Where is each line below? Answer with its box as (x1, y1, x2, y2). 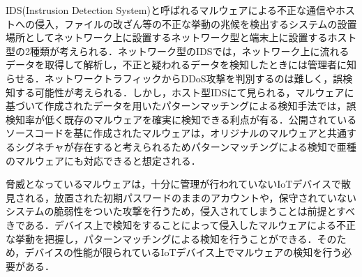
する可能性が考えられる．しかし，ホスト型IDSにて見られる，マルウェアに (15, 84, 354, 99)
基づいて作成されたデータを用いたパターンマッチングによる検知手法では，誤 (6, 98, 356, 113)
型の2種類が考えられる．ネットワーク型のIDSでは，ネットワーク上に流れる (6, 43, 349, 58)
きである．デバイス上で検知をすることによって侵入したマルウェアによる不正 (6, 217, 356, 232)
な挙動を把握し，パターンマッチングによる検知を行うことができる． (6, 231, 317, 246)
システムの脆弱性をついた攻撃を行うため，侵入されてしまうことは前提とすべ (6, 204, 356, 218)
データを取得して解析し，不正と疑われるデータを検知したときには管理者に (6, 57, 347, 72)
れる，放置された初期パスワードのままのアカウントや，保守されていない (24, 190, 357, 204)
